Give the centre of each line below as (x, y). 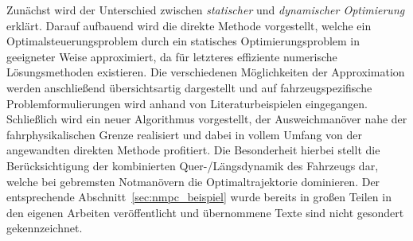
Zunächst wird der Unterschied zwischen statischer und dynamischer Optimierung (206, 10)
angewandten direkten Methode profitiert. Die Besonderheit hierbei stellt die (193, 150)
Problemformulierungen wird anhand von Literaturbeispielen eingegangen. (187, 103)
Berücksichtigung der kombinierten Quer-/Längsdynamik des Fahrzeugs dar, (193, 165)
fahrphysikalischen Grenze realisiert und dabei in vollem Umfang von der (185, 134)
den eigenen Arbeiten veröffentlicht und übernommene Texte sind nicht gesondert (205, 212)
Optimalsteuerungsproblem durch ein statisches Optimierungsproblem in (183, 41)
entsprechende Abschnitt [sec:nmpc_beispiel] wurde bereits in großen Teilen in (199, 197)
